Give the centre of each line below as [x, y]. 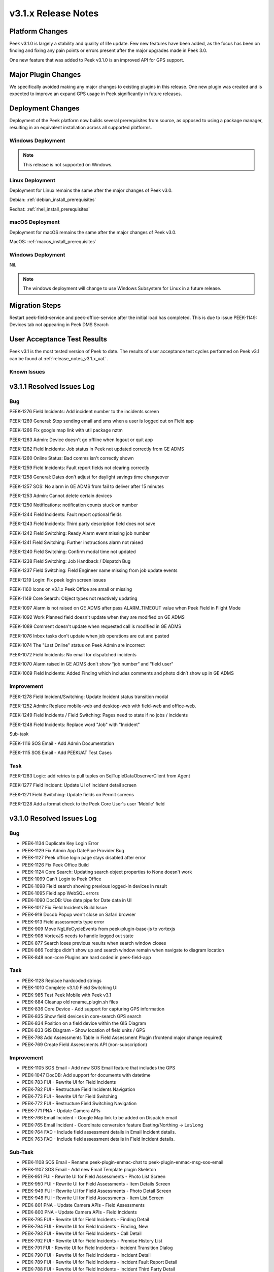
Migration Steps [35, 305]
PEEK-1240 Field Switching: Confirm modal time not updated [73, 552]
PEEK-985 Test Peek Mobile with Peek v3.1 [67, 995]
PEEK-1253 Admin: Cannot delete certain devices [61, 496]
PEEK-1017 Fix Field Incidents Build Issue [65, 907]
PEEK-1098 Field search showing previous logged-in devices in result [95, 886]
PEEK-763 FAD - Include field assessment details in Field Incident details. [98, 1139]
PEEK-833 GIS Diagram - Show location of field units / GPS [84, 1030]
